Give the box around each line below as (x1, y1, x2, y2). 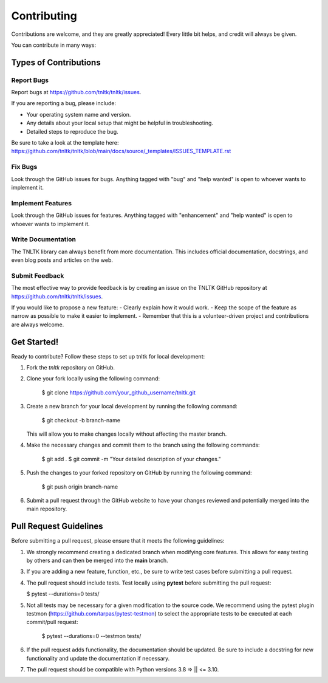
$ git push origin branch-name (41, 483, 118, 490)
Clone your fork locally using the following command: (26, 375, 160, 382)
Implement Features (11, 199, 72, 207)
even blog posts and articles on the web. (11, 256, 114, 264)
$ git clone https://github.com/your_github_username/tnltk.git (41, 389, 196, 396)
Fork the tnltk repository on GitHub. (26, 364, 115, 371)
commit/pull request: (26, 619, 78, 626)
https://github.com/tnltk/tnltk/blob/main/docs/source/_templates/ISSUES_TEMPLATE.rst (11, 148, 231, 155)
